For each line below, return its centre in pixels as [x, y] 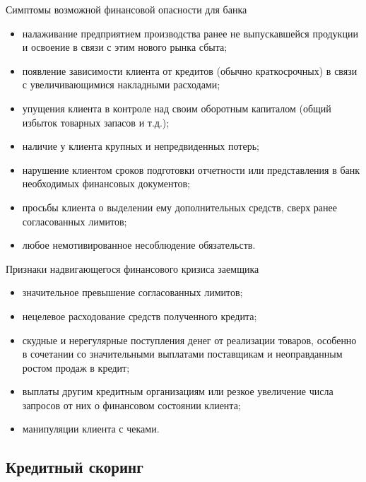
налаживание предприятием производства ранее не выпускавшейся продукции [190, 33]
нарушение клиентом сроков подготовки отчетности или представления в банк [191, 169]
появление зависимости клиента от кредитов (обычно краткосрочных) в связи [190, 70]
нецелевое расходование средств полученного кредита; [140, 316]
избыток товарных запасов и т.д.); [96, 122]
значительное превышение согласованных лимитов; [132, 292]
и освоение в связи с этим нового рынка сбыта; [125, 47]
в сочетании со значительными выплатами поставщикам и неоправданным [182, 354]
